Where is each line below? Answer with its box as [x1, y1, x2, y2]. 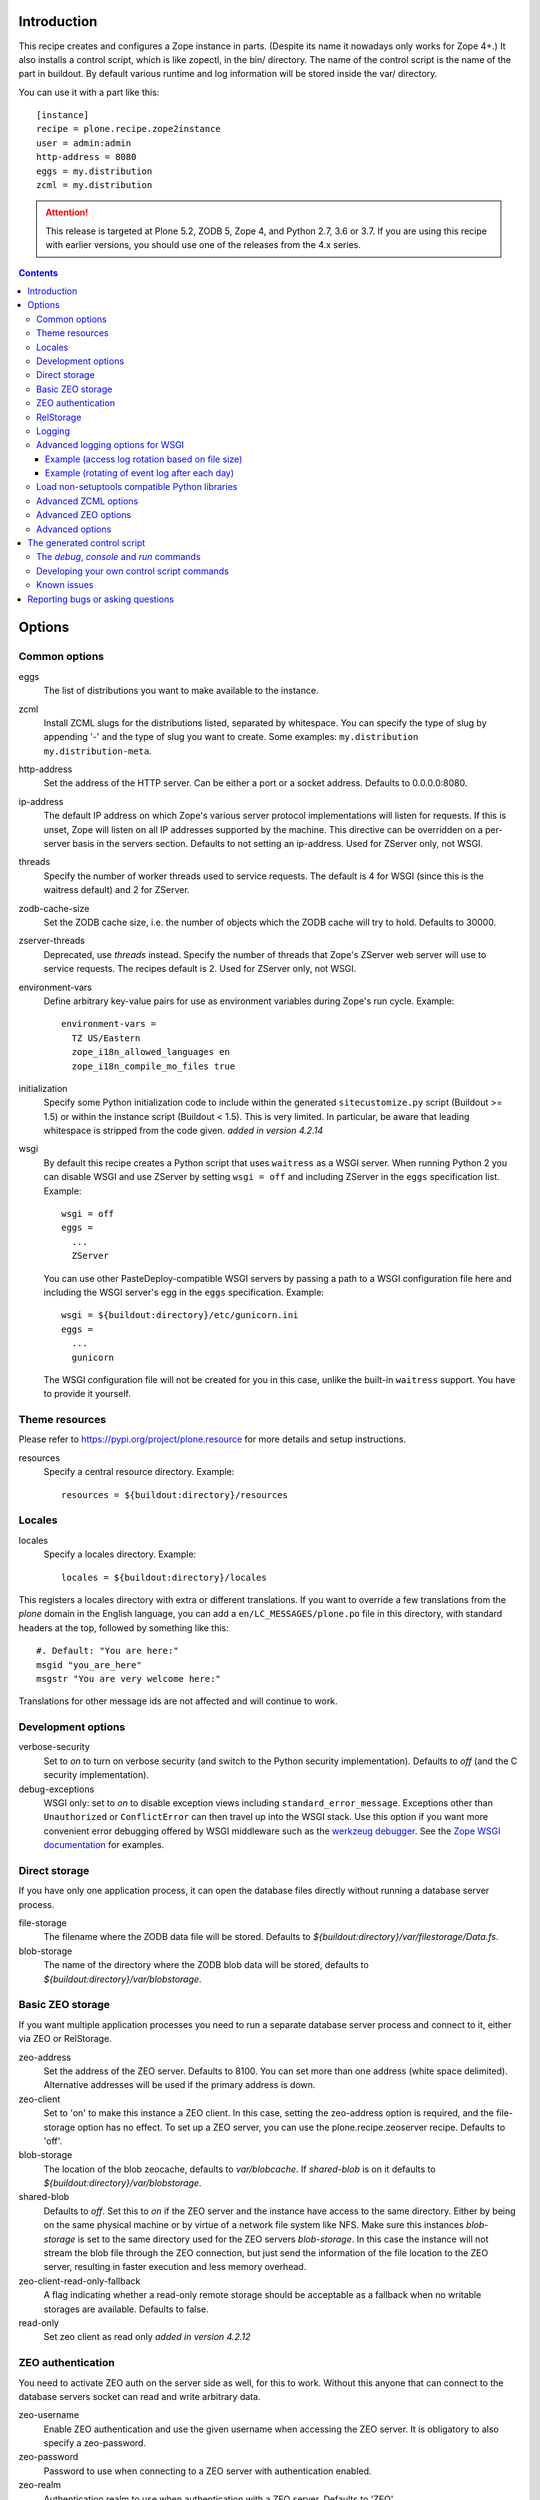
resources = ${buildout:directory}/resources [61, 1489, 289, 1500]
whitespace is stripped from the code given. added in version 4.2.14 [43, 1125, 324, 1137]
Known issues [36, 579, 94, 591]
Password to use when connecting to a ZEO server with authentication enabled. [43, 2465, 372, 2477]
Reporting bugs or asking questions [27, 593, 175, 605]
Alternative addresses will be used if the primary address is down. [43, 2079, 316, 2091]
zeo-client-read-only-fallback [18, 2275, 141, 2287]
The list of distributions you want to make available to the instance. [43, 685, 319, 697]
